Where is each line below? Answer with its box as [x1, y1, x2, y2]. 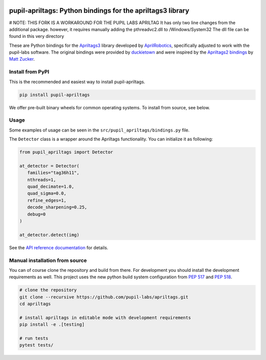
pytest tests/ [19, 342, 54, 348]
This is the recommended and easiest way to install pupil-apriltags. [9, 79, 145, 85]
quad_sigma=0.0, [27, 191, 66, 196]
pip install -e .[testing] [19, 322, 85, 327]
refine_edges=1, [27, 197, 66, 203]
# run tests [19, 335, 49, 341]
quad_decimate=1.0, [27, 184, 74, 190]
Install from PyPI [9, 68, 49, 75]
